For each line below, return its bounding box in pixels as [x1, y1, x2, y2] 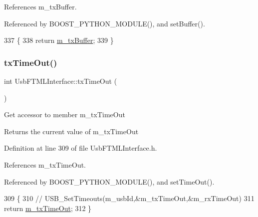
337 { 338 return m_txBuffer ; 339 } [4, 35, 114, 45]
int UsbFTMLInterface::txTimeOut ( [4, 76, 117, 86]
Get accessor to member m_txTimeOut [4, 109, 125, 120]
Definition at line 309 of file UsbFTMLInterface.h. [4, 143, 157, 153]
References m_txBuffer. [4, 1, 77, 11]
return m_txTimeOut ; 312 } [4, 203, 92, 213]
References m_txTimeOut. [4, 159, 86, 170]
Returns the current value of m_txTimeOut [4, 126, 139, 136]
